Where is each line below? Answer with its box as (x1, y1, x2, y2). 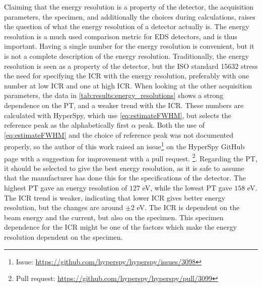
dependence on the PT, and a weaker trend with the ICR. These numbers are (4, 100, 244, 110)
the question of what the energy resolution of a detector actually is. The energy (4, 21, 249, 32)
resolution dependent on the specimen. (4, 231, 123, 242)
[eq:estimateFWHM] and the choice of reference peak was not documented (4, 129, 234, 140)
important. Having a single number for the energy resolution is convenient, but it (4, 41, 254, 51)
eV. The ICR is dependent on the (137, 202, 240, 213)
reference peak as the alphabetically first (4, 120, 129, 130)
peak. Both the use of (138, 120, 205, 130)
